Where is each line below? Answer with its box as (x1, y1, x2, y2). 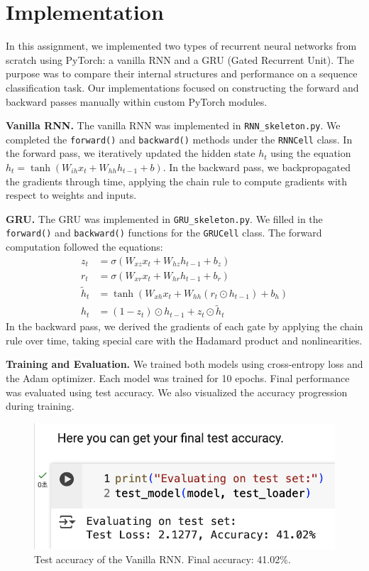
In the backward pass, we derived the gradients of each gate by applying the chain (6, 319, 363, 334)
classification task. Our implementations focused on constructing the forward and (6, 80, 359, 94)
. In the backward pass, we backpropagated (163, 160, 351, 174)
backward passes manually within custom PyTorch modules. (6, 94, 268, 109)
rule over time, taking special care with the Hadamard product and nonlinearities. (6, 332, 363, 347)
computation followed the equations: (6, 239, 163, 254)
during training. (6, 398, 75, 413)
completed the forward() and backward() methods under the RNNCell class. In (6, 131, 353, 146)
